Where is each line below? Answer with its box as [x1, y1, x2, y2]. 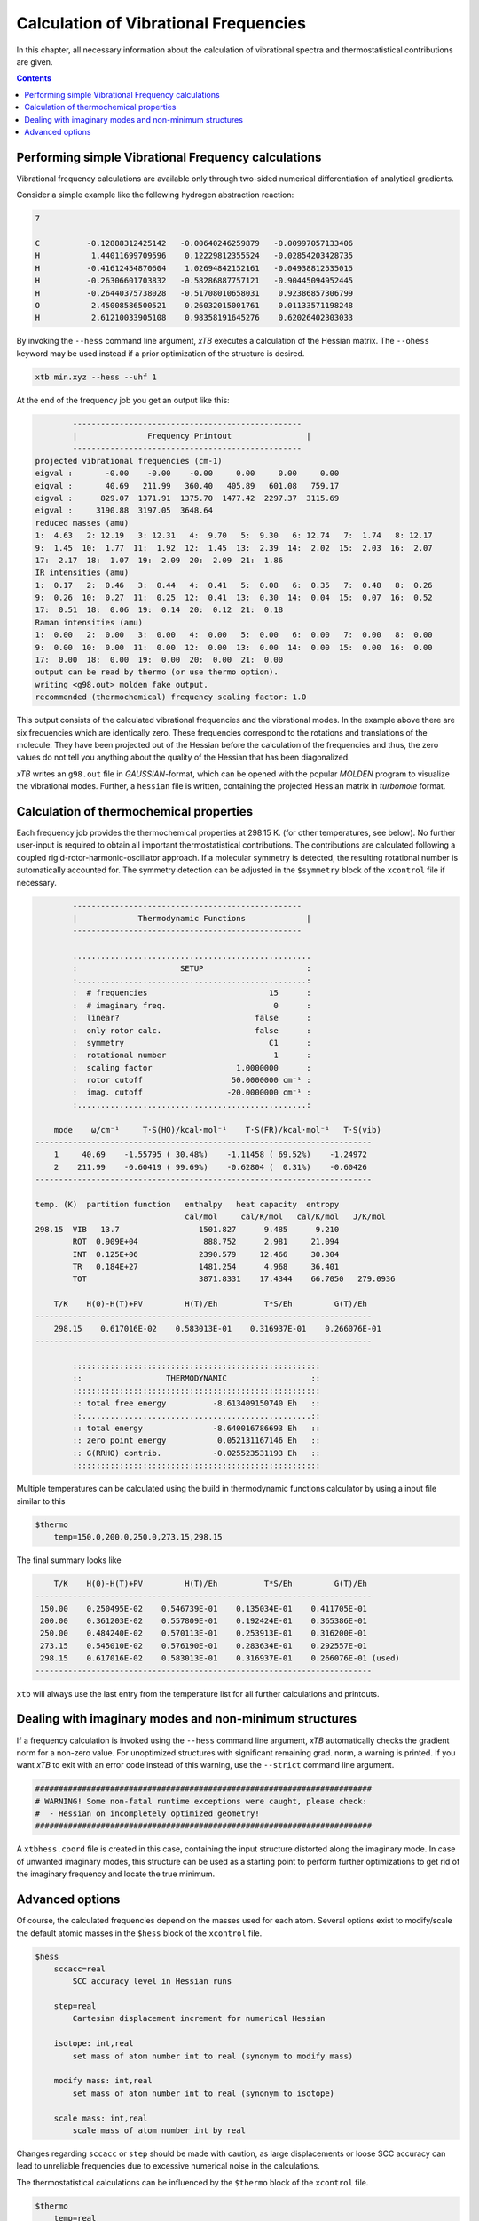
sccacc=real [53, 1963, 106, 1974]
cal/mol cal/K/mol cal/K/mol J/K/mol [185, 1212, 386, 1222]
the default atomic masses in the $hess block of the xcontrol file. [16, 1928, 263, 1938]
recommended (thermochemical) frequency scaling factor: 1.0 [35, 692, 307, 702]
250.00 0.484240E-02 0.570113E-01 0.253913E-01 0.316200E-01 [40, 1628, 368, 1638]
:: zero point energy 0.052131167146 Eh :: [72, 1436, 321, 1445]
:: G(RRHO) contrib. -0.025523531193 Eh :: [72, 1448, 321, 1458]
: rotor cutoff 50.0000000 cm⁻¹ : [72, 1075, 311, 1086]
